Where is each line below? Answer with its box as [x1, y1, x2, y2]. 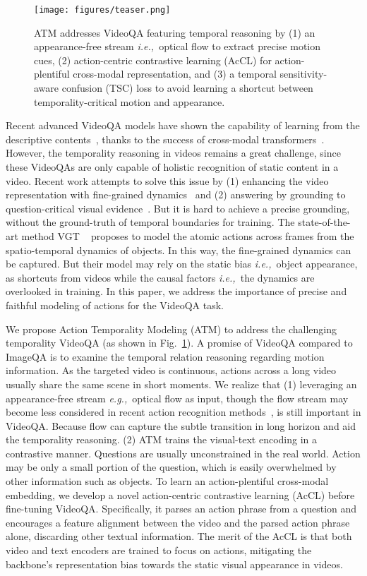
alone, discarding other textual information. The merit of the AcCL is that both [6, 529, 352, 544]
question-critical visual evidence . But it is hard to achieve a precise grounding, [6, 200, 350, 215]
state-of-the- [298, 215, 351, 229]
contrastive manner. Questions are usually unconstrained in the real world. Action [6, 445, 361, 460]
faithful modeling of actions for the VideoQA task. [6, 297, 224, 312]
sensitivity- [279, 66, 327, 81]
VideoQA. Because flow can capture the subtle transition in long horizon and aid [6, 418, 356, 433]
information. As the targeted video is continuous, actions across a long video [6, 363, 337, 378]
